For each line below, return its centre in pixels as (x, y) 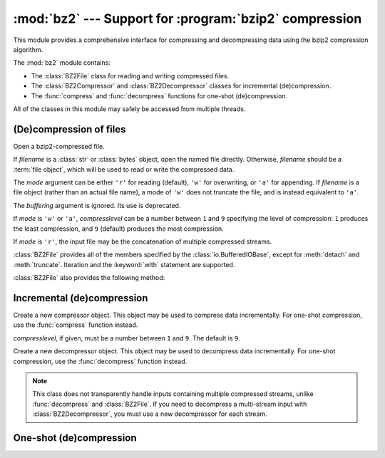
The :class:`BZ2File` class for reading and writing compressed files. (130, 76)
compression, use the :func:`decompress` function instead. (100, 361)
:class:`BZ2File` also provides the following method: (89, 278)
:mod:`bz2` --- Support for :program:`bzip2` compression (188, 19)
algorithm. (28, 49)
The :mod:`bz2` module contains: (62, 63)
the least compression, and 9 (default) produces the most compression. (118, 229)
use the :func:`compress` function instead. (76, 325)
